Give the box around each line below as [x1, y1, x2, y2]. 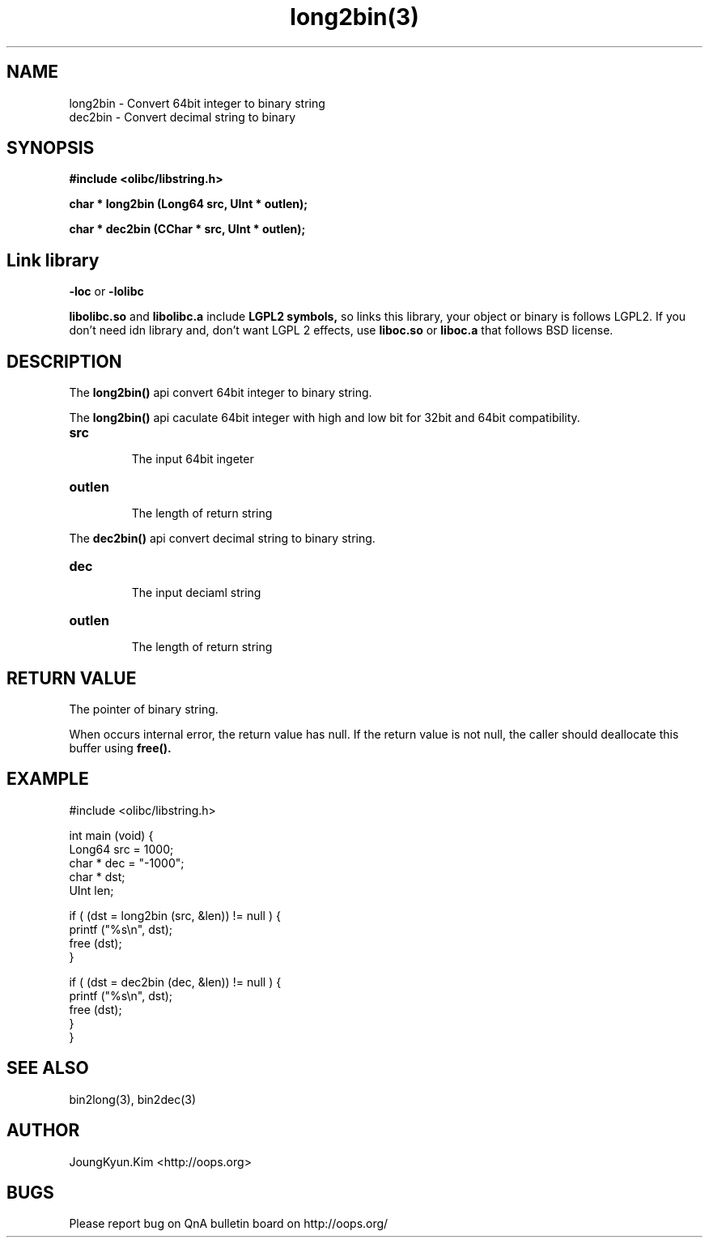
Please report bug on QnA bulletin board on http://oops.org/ [69, 1216, 388, 1231]
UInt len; [69, 883, 114, 897]
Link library [6, 249, 100, 271]
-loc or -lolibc [69, 284, 144, 299]
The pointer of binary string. [69, 701, 219, 716]
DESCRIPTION [6, 351, 122, 372]
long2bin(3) [290, 3, 419, 31]
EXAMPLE [6, 769, 89, 790]
